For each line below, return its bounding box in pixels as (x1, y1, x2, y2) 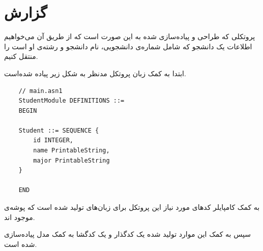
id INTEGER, (33, 137, 74, 144)
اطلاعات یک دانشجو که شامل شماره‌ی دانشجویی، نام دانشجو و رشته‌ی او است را (4, 41, 252, 51)
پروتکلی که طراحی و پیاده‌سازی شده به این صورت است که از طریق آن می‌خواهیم (4, 31, 255, 42)
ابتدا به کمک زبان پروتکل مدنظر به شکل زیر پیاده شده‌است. (4, 68, 186, 78)
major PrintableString (33, 156, 110, 164)
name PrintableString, (33, 147, 110, 154)
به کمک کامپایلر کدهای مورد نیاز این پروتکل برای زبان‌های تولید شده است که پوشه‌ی (4, 202, 260, 212)
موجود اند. (4, 211, 35, 222)
